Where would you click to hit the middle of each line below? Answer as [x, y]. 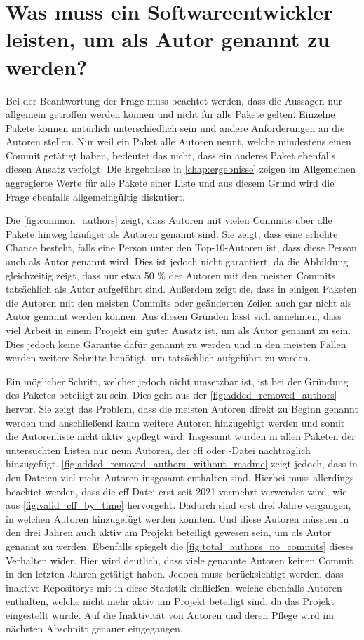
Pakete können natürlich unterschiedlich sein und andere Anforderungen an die [175, 127]
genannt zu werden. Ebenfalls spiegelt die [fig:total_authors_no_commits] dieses [180, 546]
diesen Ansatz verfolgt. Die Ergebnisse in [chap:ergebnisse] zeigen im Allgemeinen [181, 169]
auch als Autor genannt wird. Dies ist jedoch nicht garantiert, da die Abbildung [177, 261]
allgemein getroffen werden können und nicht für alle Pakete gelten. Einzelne [170, 114]
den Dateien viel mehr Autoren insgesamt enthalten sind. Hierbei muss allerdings [180, 477]
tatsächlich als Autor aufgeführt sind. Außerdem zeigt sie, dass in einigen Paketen [181, 289]
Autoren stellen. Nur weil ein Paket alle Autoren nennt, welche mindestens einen [178, 141]
